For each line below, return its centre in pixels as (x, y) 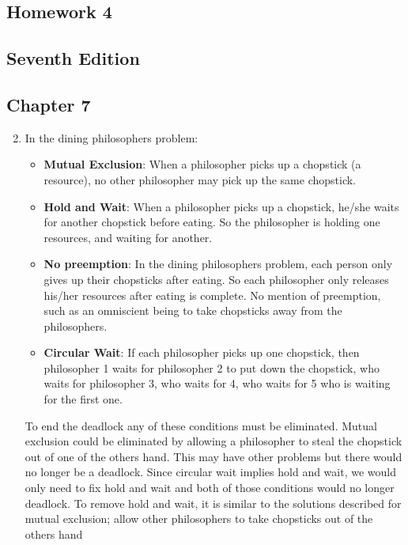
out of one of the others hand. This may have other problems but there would (213, 456)
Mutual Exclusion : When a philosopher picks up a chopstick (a (202, 164)
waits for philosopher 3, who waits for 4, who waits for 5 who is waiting (217, 383)
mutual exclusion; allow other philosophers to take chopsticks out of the (199, 519)
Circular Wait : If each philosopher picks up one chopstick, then (202, 352)
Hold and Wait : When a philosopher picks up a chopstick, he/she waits (221, 206)
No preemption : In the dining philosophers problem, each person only (218, 264)
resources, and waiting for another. (128, 237)
